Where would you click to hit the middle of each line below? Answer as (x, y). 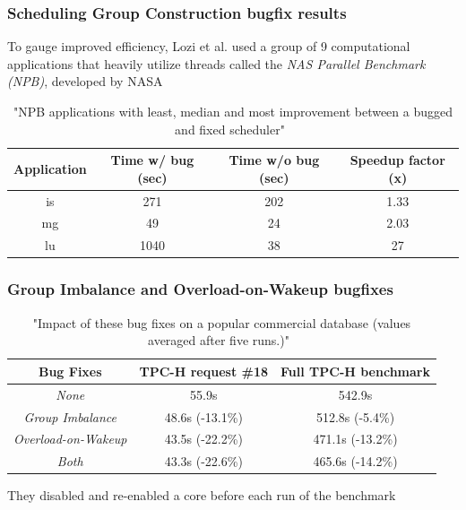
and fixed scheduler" (230, 129)
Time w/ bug (152, 160)
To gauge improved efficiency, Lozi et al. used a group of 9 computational (209, 46)
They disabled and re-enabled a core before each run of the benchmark (202, 495)
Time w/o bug (274, 160)
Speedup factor (397, 160)
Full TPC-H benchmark (355, 371)
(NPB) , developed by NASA (85, 81)
